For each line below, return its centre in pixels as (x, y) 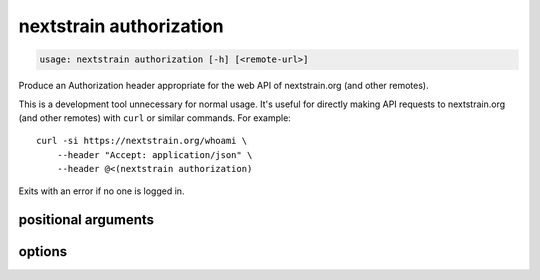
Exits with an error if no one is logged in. (101, 191)
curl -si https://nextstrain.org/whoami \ (142, 141)
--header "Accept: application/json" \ (154, 154)
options (43, 251)
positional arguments (86, 220)
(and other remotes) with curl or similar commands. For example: (155, 117)
